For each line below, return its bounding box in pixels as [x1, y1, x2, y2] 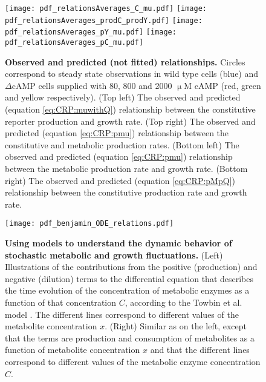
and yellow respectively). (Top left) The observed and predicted [5, 91, 241, 104]
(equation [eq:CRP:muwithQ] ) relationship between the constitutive [5, 103, 256, 115]
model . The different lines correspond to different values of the [5, 308, 239, 320]
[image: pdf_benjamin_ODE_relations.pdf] [5, 219, 174, 228]
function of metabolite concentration [5, 343, 140, 356]
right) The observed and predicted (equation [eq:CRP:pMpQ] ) [5, 174, 235, 186]
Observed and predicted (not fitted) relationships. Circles [5, 55, 245, 68]
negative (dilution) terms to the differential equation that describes [5, 272, 254, 285]
